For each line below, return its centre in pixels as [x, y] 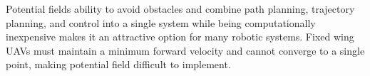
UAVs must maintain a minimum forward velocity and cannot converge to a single [185, 50]
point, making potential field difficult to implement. [118, 64]
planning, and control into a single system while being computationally [161, 22]
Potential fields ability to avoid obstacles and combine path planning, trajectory [180, 9]
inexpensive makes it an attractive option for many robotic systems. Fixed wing [180, 37]
